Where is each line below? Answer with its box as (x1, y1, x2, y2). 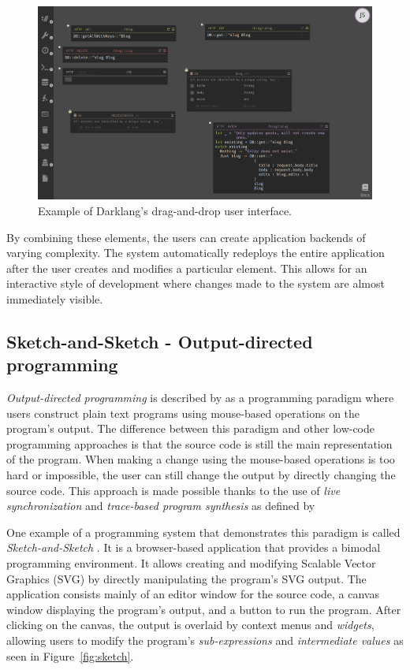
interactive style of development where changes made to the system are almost (6, 275, 385, 292)
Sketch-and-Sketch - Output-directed (6, 329, 313, 353)
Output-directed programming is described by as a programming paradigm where (6, 389, 394, 406)
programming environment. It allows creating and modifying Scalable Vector (6, 555, 376, 571)
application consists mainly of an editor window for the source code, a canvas (6, 586, 379, 602)
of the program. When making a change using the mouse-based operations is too (6, 451, 395, 467)
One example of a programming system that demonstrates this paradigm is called (6, 523, 401, 540)
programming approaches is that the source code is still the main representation (6, 435, 393, 452)
